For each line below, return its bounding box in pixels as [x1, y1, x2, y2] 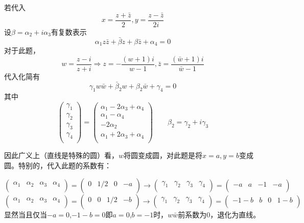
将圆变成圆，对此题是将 [124, 150, 203, 161]
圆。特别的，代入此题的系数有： [4, 160, 111, 170]
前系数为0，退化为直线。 [178, 209, 261, 219]
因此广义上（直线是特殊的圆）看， [4, 150, 119, 161]
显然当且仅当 [4, 209, 47, 219]
